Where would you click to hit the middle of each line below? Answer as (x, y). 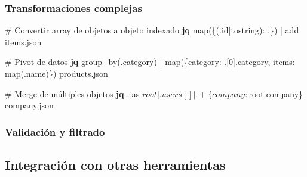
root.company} (276, 93)
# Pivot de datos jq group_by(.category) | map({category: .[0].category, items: (150, 62)
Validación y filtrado (55, 131)
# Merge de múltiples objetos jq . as (72, 93)
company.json (29, 105)
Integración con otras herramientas (115, 165)
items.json (23, 41)
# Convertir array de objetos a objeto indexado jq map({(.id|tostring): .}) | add (152, 30)
